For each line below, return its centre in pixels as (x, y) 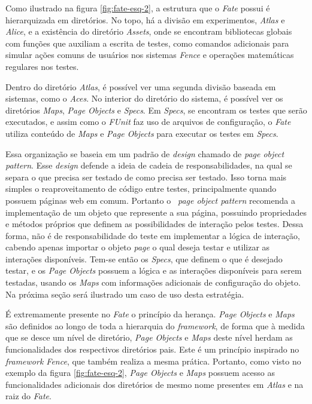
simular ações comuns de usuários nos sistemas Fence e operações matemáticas (150, 55)
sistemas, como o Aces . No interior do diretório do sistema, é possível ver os (144, 98)
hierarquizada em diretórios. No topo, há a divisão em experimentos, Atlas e (145, 19)
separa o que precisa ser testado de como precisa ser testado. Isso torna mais (146, 177)
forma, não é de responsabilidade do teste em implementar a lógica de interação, (153, 235)
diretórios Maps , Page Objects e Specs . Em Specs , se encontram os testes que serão (156, 110)
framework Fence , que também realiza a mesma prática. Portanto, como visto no (153, 361)
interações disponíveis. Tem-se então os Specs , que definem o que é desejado (144, 258)
